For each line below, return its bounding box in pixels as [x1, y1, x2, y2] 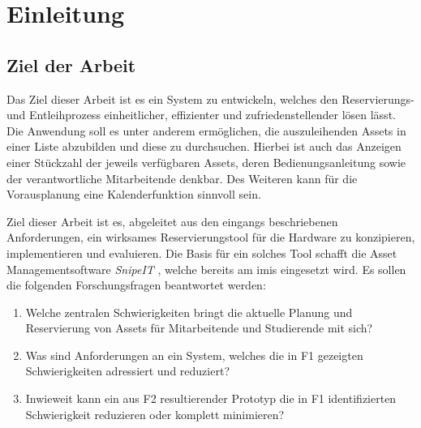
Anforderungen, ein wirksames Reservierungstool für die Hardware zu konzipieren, [6, 229, 415, 246]
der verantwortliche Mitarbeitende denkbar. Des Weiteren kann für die [6, 169, 358, 186]
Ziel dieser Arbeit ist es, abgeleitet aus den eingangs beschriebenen [6, 212, 338, 229]
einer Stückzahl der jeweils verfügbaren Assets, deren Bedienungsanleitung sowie [6, 153, 406, 170]
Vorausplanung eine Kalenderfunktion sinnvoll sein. [6, 186, 261, 203]
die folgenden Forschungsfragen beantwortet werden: [6, 276, 266, 293]
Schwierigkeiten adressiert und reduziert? [25, 362, 230, 379]
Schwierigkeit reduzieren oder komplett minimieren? [25, 405, 285, 422]
